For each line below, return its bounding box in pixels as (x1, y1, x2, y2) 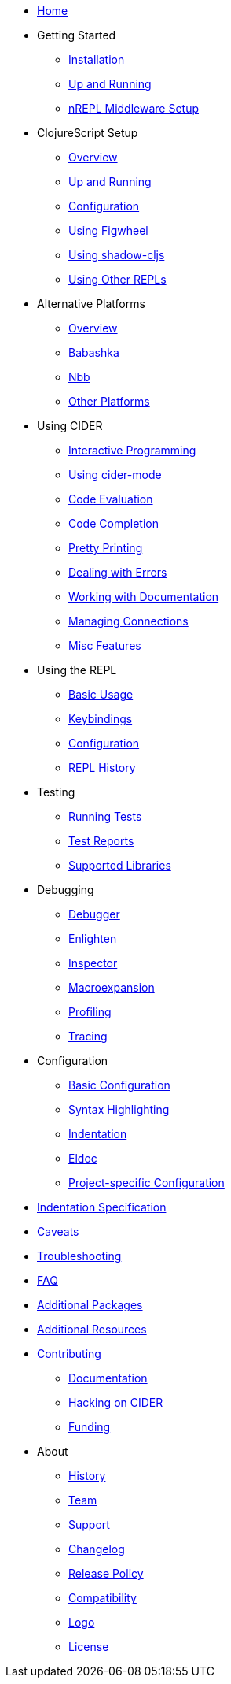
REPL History (68, 761, 136, 774)
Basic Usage (68, 688, 134, 701)
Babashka (68, 346, 119, 359)
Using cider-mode (68, 468, 162, 481)
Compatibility (68, 1591, 137, 1604)
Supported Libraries (68, 859, 171, 872)
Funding (68, 1420, 111, 1434)
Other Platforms (68, 395, 150, 408)
